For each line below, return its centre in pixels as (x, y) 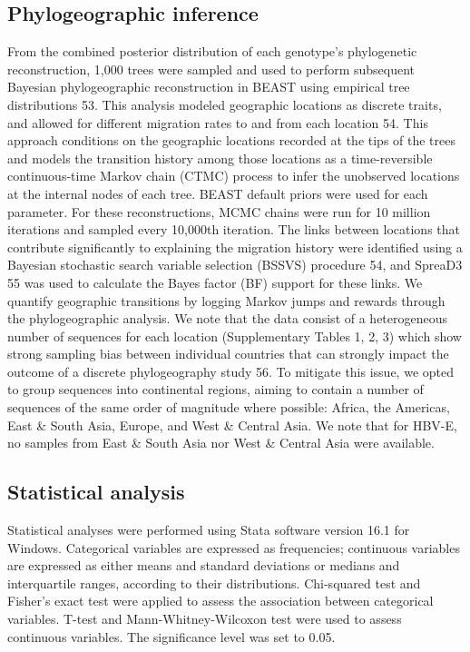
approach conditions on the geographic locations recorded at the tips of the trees (232, 140)
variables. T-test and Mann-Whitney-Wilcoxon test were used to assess (205, 619)
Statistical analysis (96, 492)
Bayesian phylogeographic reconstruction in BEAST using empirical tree (209, 87)
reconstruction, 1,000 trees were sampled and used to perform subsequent (211, 69)
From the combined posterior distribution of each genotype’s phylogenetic (212, 51)
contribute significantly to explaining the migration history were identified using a (235, 247)
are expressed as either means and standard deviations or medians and (204, 565)
